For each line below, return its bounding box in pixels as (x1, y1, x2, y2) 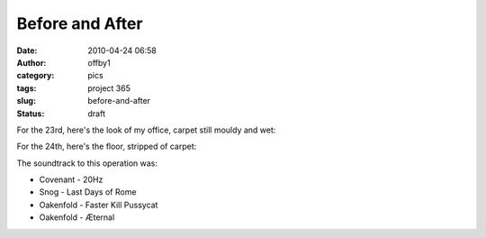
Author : (16, 57, 47, 68)
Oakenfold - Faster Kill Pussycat (39, 199, 158, 210)
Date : (16, 45, 38, 56)
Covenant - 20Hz (39, 174, 103, 185)
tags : (16, 82, 37, 94)
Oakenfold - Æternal (39, 212, 115, 223)
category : (16, 70, 55, 81)
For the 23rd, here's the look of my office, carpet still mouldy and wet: (16, 124, 276, 135)
